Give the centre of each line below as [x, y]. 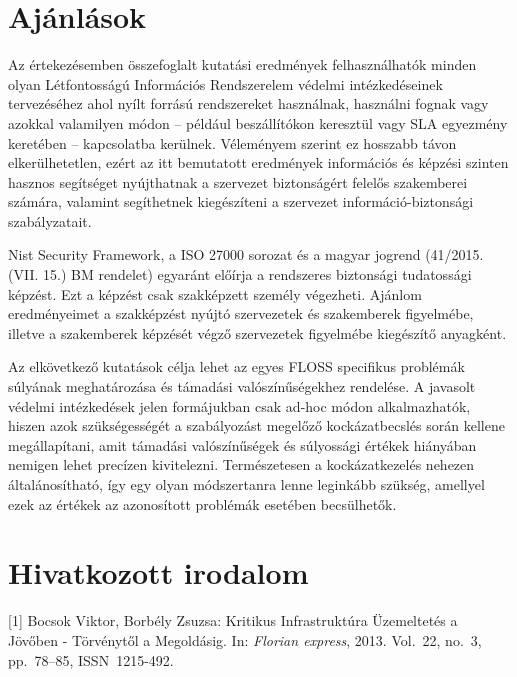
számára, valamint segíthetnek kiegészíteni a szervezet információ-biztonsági [241, 201]
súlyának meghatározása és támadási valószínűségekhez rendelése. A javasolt [242, 386]
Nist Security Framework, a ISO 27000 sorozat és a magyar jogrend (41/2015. [246, 254]
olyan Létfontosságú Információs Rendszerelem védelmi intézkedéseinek [225, 83]
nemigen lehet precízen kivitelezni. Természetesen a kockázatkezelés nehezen [241, 464]
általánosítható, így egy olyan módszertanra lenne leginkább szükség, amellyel [246, 484]
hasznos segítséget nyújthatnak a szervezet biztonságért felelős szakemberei [238, 181]
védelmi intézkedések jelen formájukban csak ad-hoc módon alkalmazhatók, [239, 405]
